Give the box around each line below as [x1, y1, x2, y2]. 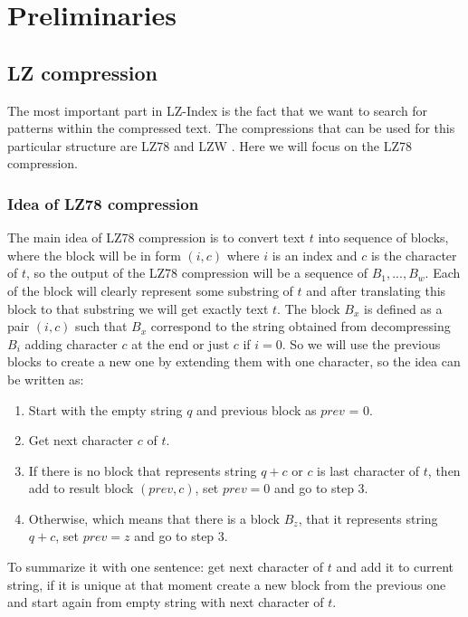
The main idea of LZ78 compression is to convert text [7, 228, 306, 247]
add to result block [28, 479, 134, 498]
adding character [24, 334, 118, 353]
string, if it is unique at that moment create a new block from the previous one [7, 574, 446, 593]
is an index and [272, 245, 358, 264]
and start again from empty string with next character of [7, 593, 324, 612]
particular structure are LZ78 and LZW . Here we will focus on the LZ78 [7, 136, 413, 155]
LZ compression [7, 58, 158, 86]
